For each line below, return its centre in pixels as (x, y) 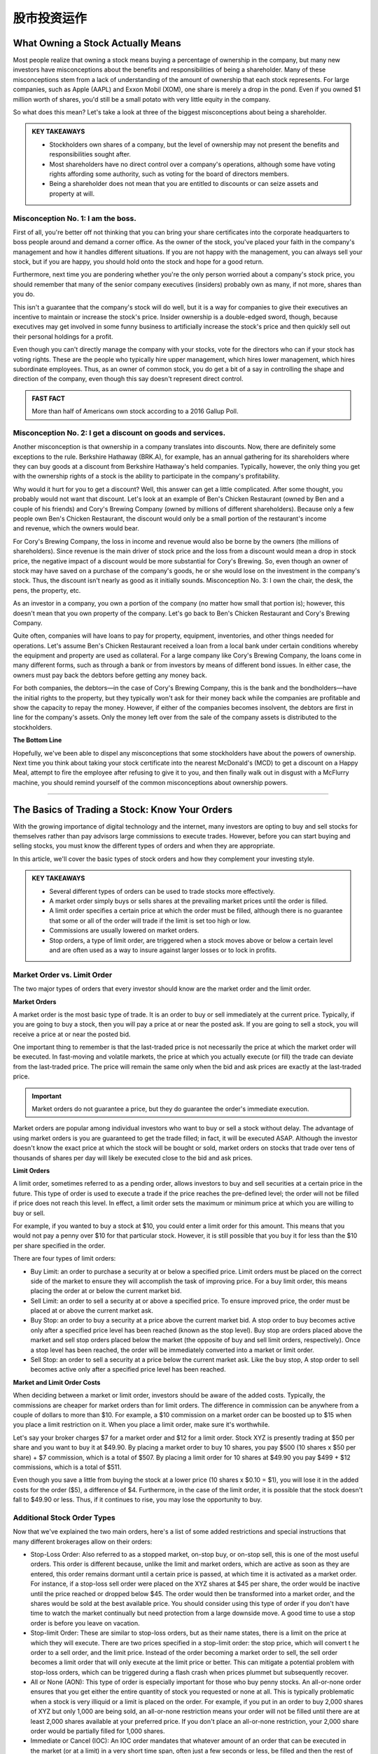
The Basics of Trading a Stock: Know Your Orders (123, 809)
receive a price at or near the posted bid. (72, 1034)
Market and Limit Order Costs (57, 1382)
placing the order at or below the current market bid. (106, 1291)
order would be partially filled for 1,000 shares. (98, 1731)
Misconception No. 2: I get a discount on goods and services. (119, 433)
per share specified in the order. (59, 1245)
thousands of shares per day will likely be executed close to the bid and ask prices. (133, 1158)
